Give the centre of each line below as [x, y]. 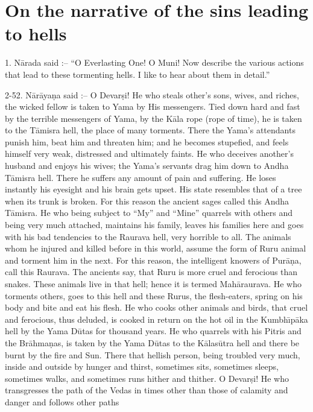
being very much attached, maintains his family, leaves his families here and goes [154, 225]
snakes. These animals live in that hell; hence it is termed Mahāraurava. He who [153, 284]
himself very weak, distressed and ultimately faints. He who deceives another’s [149, 154]
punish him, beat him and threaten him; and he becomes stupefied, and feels [147, 141]
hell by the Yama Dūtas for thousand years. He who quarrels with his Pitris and [153, 331]
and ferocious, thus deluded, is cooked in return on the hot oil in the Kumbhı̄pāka [156, 319]
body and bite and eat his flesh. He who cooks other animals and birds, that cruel [156, 307]
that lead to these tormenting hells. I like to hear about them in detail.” [138, 74]
